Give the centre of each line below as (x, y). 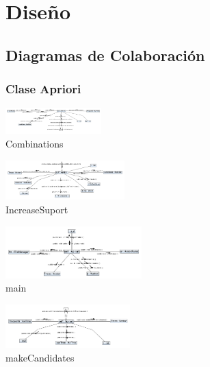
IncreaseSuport (37, 210)
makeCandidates (40, 358)
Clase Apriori (43, 89)
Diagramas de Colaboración (105, 55)
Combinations (35, 144)
